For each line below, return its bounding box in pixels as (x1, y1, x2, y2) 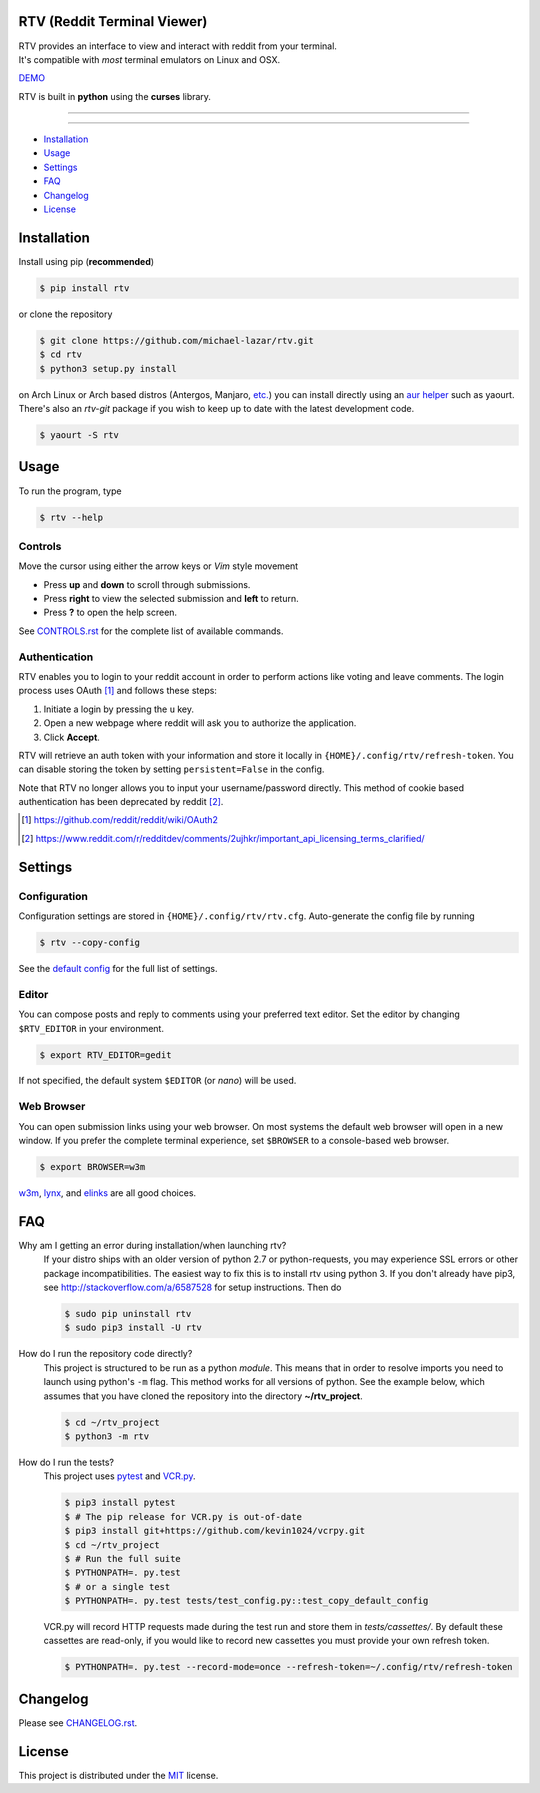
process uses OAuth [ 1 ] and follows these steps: (18, 685, 217, 697)
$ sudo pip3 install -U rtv (64, 1322, 202, 1334)
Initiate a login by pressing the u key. (43, 703, 195, 715)
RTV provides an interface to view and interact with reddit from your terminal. (18, 40, 337, 52)
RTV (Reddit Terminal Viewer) (18, 13, 208, 30)
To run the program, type (18, 485, 122, 497)
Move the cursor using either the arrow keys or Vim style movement (18, 560, 299, 572)
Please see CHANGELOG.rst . (18, 1716, 138, 1729)
